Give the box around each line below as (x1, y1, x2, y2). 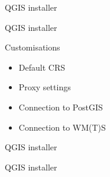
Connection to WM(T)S (18, 121, 106, 133)
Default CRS (18, 61, 65, 73)
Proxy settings (18, 81, 71, 93)
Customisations (5, 41, 60, 53)
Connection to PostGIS (18, 100, 103, 113)
